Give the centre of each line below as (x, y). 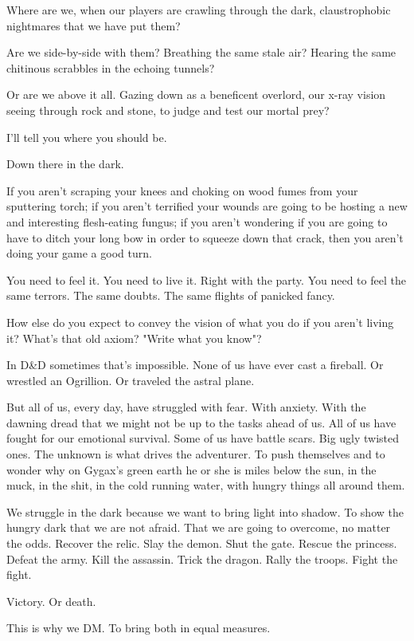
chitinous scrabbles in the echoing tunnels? (111, 67)
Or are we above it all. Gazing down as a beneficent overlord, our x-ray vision (196, 94)
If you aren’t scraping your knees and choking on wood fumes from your (182, 190)
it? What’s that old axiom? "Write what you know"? (134, 338)
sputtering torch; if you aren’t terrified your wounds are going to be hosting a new (207, 206)
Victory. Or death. (51, 601)
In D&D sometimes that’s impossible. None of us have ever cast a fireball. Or (195, 365)
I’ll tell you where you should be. (87, 137)
